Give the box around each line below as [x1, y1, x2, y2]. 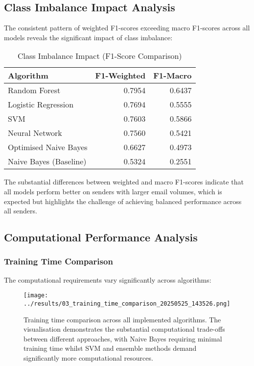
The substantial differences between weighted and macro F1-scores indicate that [4, 177, 244, 187]
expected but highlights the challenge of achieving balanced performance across [4, 196, 242, 206]
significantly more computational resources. [23, 353, 153, 363]
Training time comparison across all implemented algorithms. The [23, 314, 221, 324]
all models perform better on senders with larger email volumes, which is [4, 186, 222, 196]
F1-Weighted [95, 70, 146, 81]
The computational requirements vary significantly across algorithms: [4, 274, 211, 285]
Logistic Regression [8, 99, 74, 110]
